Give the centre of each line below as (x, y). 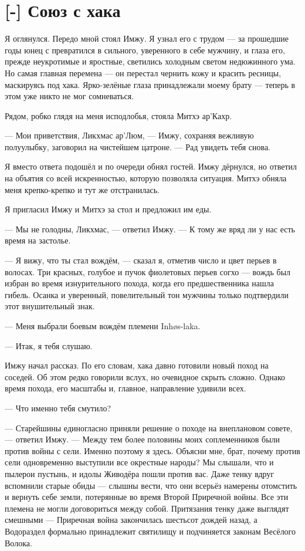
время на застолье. (38, 240)
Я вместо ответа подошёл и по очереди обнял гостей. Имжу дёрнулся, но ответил (151, 166)
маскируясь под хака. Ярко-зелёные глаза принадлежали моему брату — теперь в (150, 84)
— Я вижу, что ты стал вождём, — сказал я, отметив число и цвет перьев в (141, 260)
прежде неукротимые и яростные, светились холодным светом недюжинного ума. (150, 61)
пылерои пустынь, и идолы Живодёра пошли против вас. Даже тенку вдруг (140, 473)
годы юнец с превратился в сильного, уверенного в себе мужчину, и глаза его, (145, 50)
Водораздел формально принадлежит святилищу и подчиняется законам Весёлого (150, 531)
